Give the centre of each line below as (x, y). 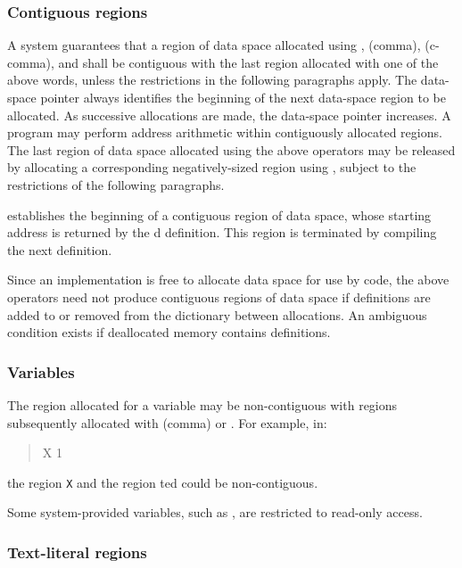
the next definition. (60, 249)
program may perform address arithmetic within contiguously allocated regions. (225, 132)
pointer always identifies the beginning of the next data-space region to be (243, 97)
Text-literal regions (77, 552)
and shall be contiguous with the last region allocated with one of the (248, 62)
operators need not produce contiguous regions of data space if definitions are (219, 296)
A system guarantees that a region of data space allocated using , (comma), (214, 45)
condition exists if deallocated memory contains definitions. (169, 332)
